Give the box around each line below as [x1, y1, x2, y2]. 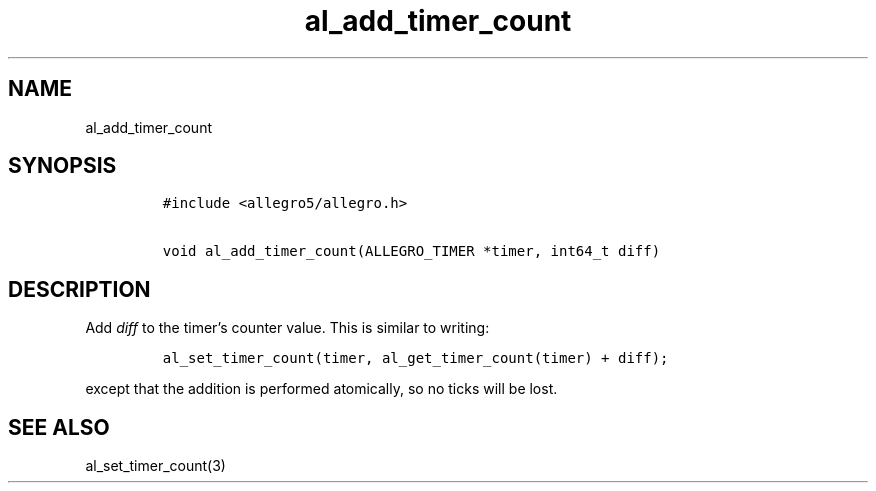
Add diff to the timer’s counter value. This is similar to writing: [85, 319, 490, 337]
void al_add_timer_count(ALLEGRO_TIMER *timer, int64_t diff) [162, 243, 661, 260]
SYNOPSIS [8, 153, 117, 179]
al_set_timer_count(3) [85, 457, 226, 475]
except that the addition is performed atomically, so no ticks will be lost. [85, 380, 558, 398]
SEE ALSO [8, 414, 110, 440]
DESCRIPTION [8, 276, 151, 302]
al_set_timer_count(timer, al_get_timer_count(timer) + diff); [162, 350, 669, 367]
